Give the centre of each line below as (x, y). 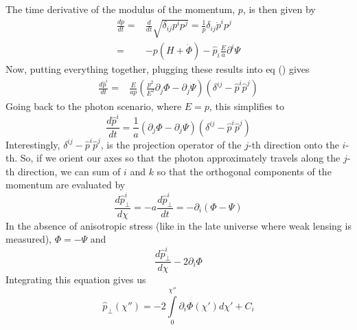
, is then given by (279, 9)
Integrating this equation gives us (76, 279)
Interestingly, (33, 144)
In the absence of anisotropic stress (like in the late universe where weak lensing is (178, 225)
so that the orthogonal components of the (244, 171)
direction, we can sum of (69, 171)
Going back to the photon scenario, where (94, 106)
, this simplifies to (246, 106)
